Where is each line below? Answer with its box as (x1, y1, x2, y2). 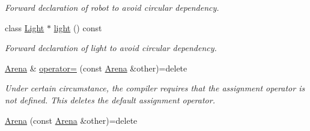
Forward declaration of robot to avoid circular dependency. (5, 1, 219, 13)
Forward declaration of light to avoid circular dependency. (5, 41, 217, 54)
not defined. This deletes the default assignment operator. (5, 93, 215, 106)
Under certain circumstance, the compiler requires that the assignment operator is (5, 82, 305, 94)
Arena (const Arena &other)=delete (5, 114, 138, 126)
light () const (53, 21, 102, 34)
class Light (5, 21, 44, 34)
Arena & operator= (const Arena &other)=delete (5, 61, 187, 74)
